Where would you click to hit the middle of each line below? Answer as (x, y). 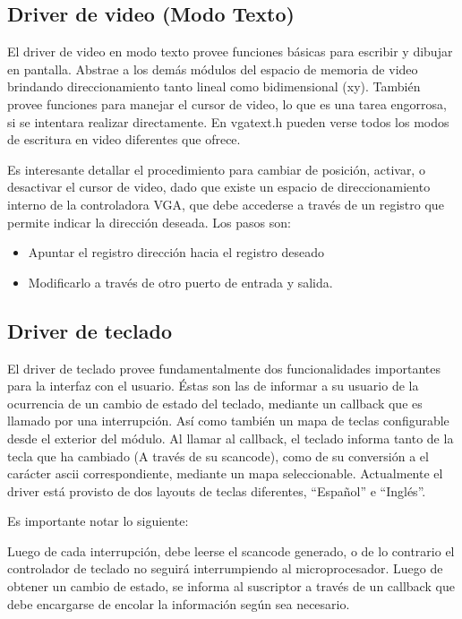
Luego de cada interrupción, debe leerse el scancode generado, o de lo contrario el (231, 550)
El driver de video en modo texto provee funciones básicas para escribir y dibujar (230, 52)
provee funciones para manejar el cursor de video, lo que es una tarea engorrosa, (227, 103)
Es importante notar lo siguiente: (98, 521)
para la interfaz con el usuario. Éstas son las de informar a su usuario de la (213, 386)
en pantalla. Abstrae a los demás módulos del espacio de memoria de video (213, 69)
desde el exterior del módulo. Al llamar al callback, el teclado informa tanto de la (231, 438)
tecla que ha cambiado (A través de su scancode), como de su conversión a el (218, 456)
